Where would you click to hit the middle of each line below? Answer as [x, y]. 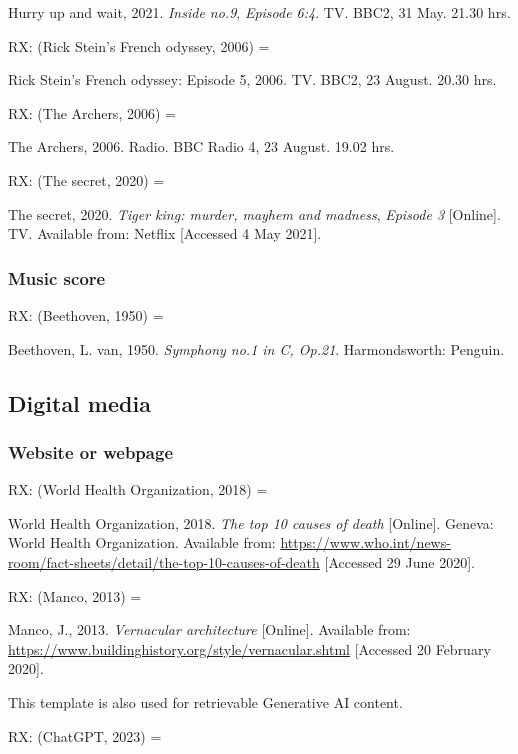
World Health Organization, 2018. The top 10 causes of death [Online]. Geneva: [251, 522]
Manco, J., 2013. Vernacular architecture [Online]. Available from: [209, 629]
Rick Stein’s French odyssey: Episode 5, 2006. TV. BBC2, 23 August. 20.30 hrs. [252, 79]
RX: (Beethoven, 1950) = [86, 314]
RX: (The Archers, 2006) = [92, 112]
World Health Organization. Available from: [142, 542]
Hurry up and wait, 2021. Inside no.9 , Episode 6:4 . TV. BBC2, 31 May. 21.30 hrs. [259, 12]
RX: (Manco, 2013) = [75, 595]
